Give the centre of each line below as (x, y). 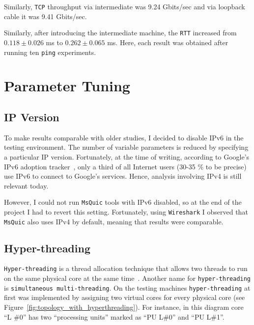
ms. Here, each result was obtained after (168, 42)
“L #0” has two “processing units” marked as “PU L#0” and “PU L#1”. (114, 316)
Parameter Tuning (67, 86)
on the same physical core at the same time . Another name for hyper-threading (127, 278)
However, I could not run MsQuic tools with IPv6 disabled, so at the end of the (123, 202)
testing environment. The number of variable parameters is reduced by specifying (126, 147)
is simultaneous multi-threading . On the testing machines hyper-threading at (127, 287)
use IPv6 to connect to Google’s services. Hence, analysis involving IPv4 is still (123, 176)
